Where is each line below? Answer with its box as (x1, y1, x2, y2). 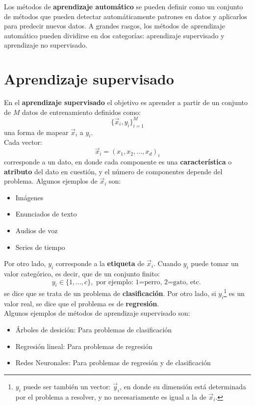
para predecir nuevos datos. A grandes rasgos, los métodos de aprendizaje (4, 21, 225, 31)
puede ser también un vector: (23, 381, 111, 391)
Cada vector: (4, 137, 42, 147)
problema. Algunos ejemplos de (4, 176, 98, 186)
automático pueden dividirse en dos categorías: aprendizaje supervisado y (4, 30, 225, 40)
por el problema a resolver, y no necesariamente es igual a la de (15, 391, 206, 402)
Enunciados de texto (15, 209, 77, 219)
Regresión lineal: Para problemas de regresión (15, 341, 153, 351)
